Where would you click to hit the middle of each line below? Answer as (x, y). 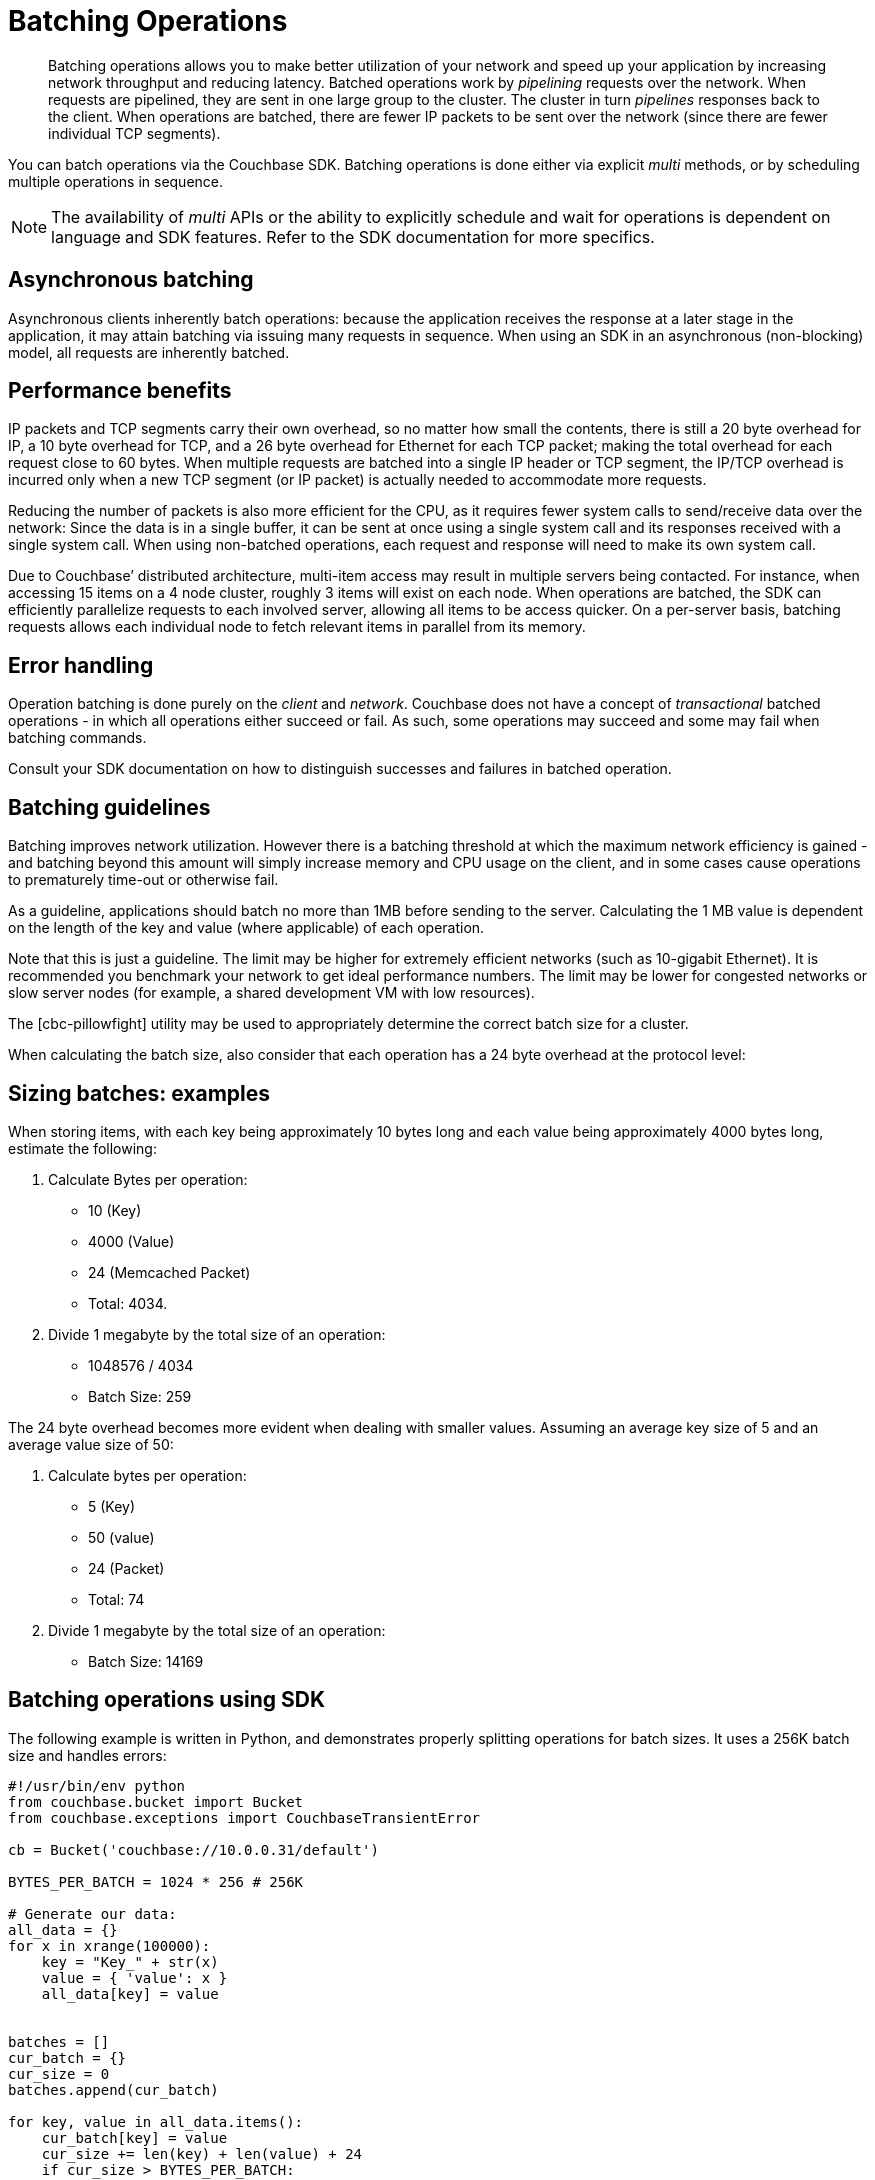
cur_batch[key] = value (134, 2137)
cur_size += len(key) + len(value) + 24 (202, 2153)
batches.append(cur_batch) (113, 2089)
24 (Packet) (126, 1568)
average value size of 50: (91, 1444)
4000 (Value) (131, 1241)
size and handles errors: (87, 1755)
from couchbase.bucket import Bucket (156, 1801)
